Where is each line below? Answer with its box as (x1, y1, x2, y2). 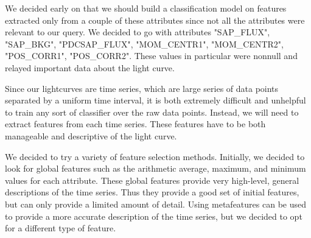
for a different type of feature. (5, 222, 116, 234)
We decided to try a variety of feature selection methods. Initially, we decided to (5, 150, 305, 163)
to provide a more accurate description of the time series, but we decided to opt (5, 209, 302, 222)
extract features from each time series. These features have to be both (5, 117, 266, 130)
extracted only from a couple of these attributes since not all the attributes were (5, 13, 305, 26)
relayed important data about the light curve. (5, 61, 175, 74)
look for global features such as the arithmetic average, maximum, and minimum (5, 162, 306, 175)
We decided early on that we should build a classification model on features (5, 2, 287, 14)
